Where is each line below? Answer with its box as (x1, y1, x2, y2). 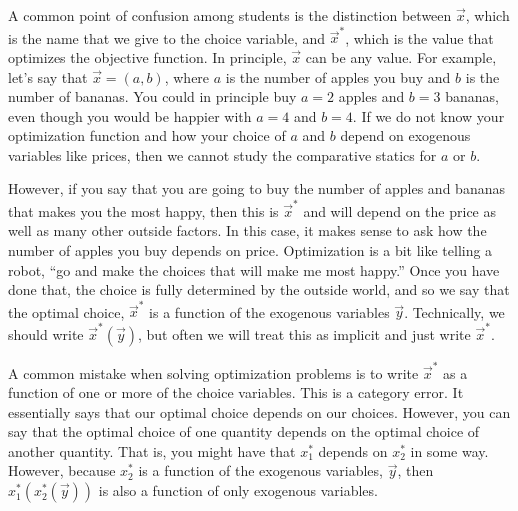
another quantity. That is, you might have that (8, 440, 296, 461)
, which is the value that (345, 27, 494, 48)
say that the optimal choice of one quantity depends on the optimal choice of (8, 421, 480, 442)
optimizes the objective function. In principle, (8, 46, 287, 67)
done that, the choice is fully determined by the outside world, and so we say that (8, 279, 510, 300)
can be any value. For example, (305, 46, 497, 67)
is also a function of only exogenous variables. (98, 480, 378, 501)
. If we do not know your (352, 105, 505, 126)
